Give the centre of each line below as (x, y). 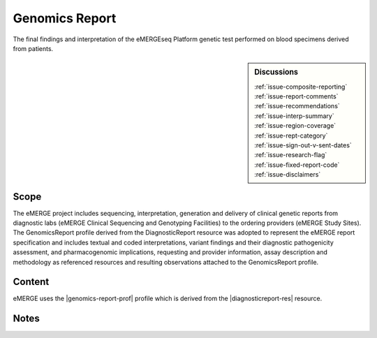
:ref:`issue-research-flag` (291, 155)
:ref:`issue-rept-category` (291, 135)
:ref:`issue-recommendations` (297, 106)
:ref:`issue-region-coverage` (295, 126)
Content (31, 282)
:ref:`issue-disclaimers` (288, 175)
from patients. (33, 48)
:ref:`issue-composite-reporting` (301, 87)
